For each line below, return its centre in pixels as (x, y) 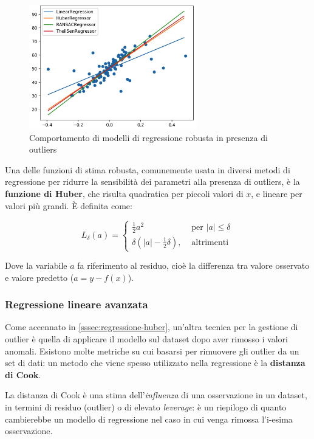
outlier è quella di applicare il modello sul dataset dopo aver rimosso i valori (147, 339)
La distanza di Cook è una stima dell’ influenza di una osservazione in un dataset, (156, 395)
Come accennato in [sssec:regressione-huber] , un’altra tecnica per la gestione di (152, 327)
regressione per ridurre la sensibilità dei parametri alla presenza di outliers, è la (152, 181)
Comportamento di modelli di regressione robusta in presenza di (148, 137)
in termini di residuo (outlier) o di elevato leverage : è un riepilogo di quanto (146, 407)
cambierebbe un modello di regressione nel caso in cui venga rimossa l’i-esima (149, 419)
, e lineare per (277, 193)
